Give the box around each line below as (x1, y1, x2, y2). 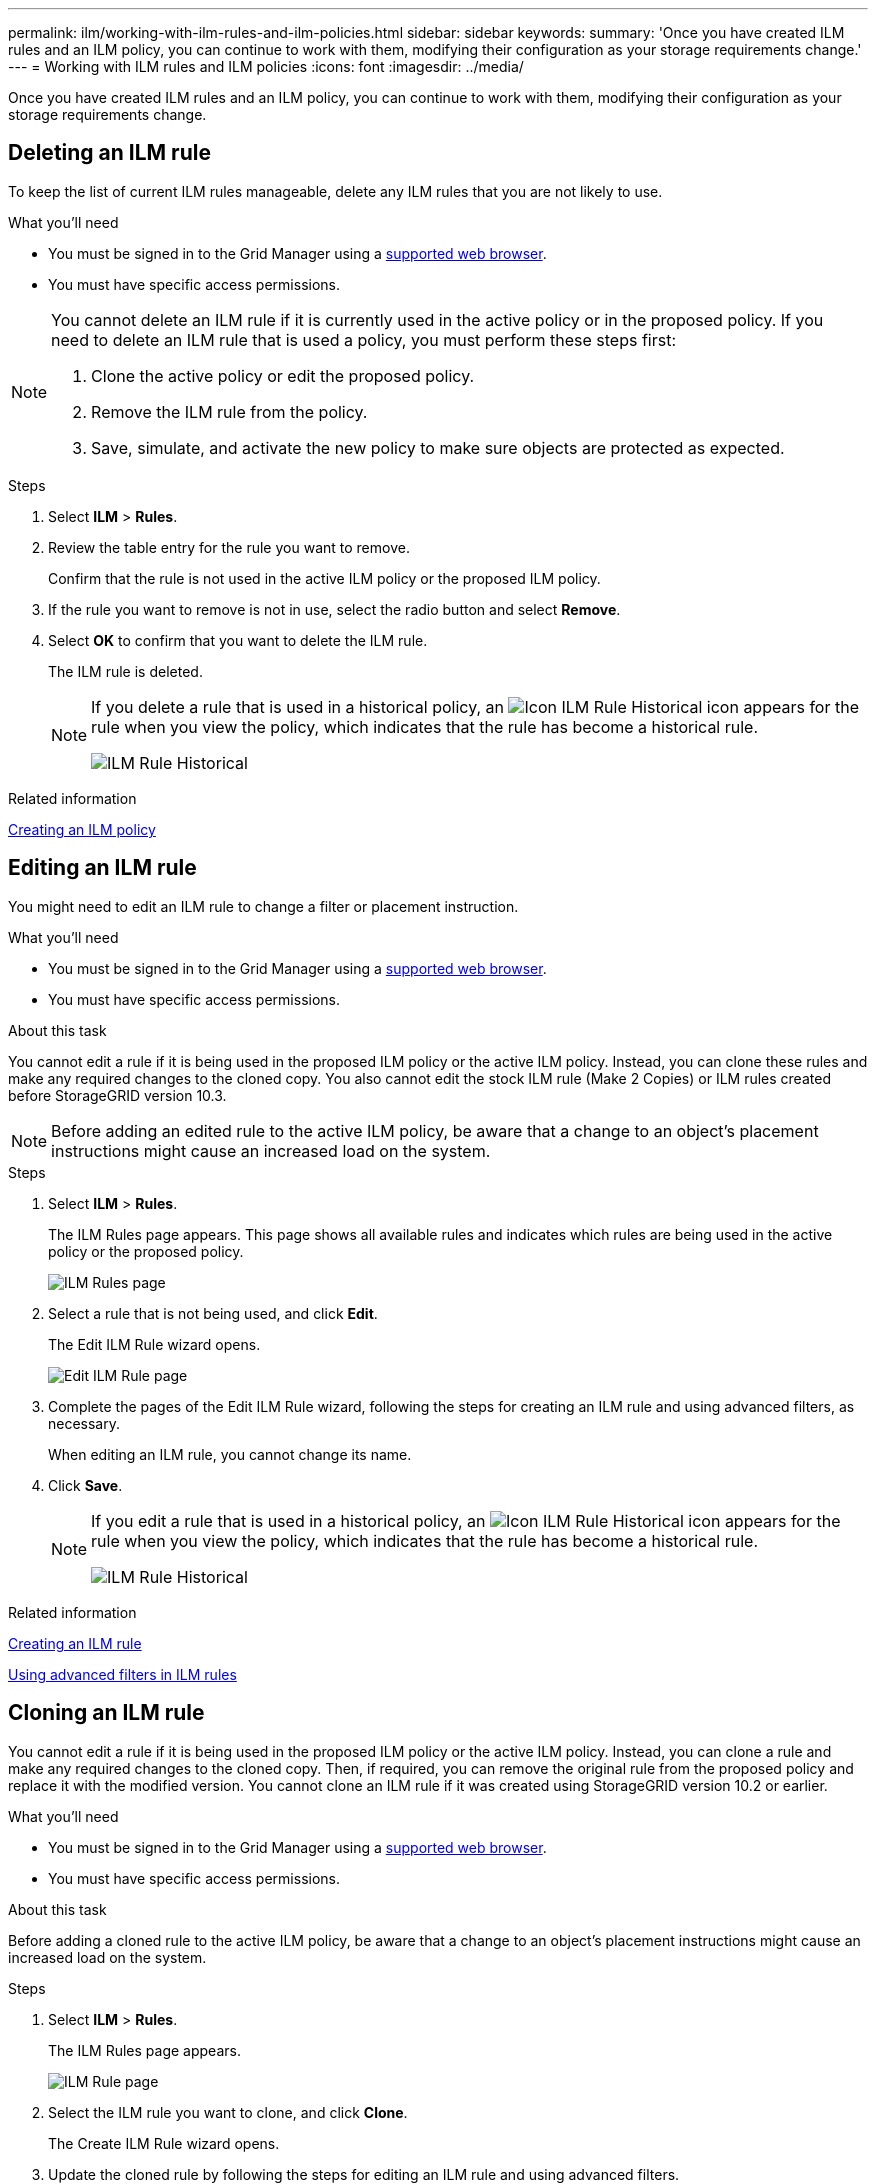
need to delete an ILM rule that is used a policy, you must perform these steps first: (51, 329, 677, 350)
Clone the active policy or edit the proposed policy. (91, 365, 475, 386)
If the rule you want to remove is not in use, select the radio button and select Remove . (48, 600, 621, 618)
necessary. (48, 1414, 121, 1432)
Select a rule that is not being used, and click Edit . (48, 1304, 378, 1322)
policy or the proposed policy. (48, 1242, 244, 1260)
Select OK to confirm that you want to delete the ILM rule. (48, 631, 428, 649)
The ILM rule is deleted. (48, 662, 203, 680)
